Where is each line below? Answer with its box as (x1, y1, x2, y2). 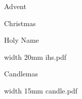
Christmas (4, 18, 36, 28)
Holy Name (4, 35, 39, 45)
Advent (4, 1, 26, 11)
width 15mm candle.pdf (4, 85, 77, 95)
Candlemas (4, 68, 38, 79)
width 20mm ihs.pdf (4, 51, 66, 62)
